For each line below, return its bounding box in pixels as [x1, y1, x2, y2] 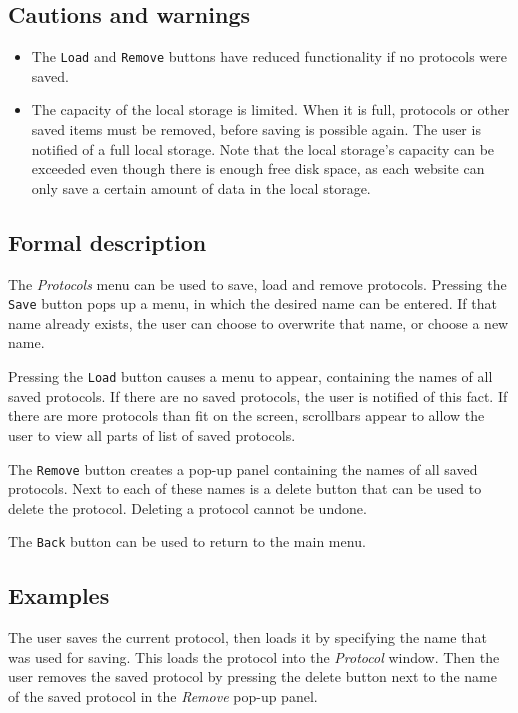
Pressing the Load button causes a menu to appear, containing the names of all [8, 366, 493, 387]
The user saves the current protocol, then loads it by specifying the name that [8, 627, 487, 648]
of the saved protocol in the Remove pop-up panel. [8, 685, 318, 706]
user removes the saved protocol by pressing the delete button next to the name [8, 666, 497, 687]
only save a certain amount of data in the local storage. [31, 177, 371, 198]
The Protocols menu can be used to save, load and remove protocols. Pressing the [8, 273, 507, 294]
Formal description [8, 226, 207, 257]
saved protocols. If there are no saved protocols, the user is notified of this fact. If [8, 385, 508, 406]
